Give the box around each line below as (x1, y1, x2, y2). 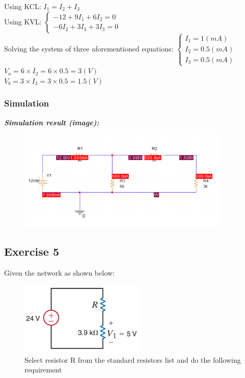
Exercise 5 (4, 244, 59, 259)
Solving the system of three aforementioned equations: (4, 43, 174, 53)
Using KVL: (4, 16, 42, 26)
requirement (24, 364, 62, 375)
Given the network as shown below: (4, 267, 115, 278)
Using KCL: (4, 1, 41, 11)
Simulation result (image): (4, 117, 100, 127)
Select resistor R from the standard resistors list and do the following (24, 354, 241, 365)
